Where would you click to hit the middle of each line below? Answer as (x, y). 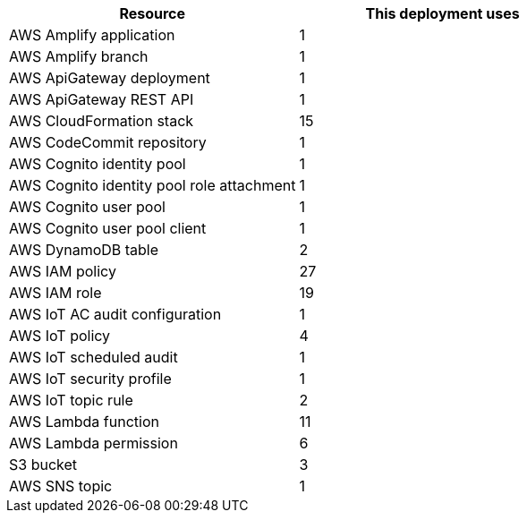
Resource (153, 13)
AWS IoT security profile (90, 379)
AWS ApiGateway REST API (102, 99)
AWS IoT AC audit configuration (115, 314)
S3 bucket (43, 465)
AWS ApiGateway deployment (110, 78)
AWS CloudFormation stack (102, 121)
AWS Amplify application (92, 35)
